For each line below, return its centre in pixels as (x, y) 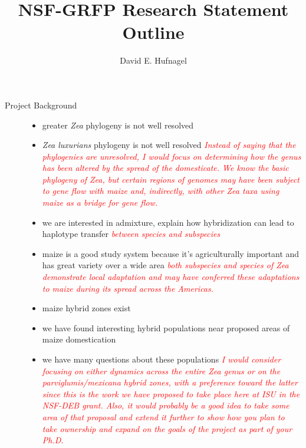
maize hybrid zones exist (86, 308)
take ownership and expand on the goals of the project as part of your (167, 428)
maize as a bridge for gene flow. (100, 202)
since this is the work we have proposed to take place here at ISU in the (171, 393)
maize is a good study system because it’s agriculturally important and (171, 253)
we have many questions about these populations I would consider (162, 359)
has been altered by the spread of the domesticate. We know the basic (165, 168)
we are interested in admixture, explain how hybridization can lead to (168, 222)
